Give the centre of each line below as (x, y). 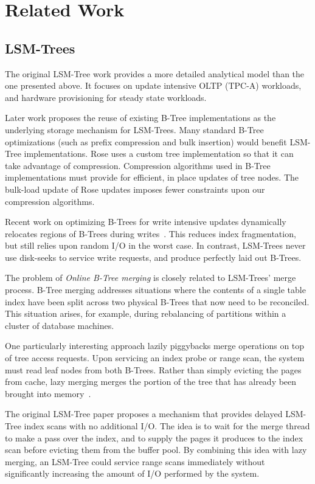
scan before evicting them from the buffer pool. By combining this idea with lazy (156, 450)
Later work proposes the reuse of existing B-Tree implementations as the (140, 118)
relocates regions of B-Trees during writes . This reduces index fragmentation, (151, 233)
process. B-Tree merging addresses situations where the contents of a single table (155, 290)
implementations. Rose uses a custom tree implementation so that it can (159, 154)
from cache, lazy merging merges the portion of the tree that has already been (151, 382)
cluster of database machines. (60, 325)
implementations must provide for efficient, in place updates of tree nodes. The (152, 177)
